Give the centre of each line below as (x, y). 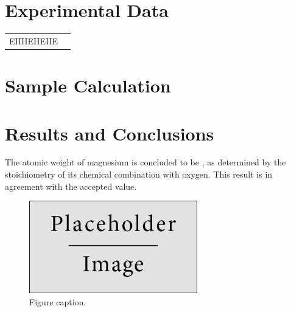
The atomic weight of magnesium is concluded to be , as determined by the (145, 162)
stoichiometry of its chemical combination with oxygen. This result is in (139, 174)
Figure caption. (58, 301)
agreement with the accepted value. (71, 186)
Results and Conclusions (110, 133)
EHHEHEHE (34, 40)
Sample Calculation (88, 85)
